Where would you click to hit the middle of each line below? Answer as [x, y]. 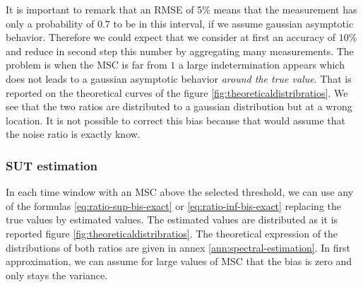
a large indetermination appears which [261, 65]
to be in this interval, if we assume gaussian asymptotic [233, 23]
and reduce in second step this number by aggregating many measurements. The [180, 51]
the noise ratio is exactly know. [73, 134]
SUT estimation [52, 165]
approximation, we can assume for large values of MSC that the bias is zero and [179, 261]
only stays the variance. [57, 275]
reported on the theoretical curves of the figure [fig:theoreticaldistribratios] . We [177, 92]
